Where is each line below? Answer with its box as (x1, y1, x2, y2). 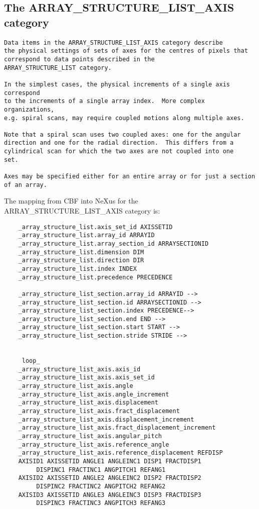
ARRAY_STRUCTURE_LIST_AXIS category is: (4, 206, 160, 216)
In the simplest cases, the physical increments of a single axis (4, 80, 230, 88)
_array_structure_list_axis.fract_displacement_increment (18, 424, 216, 432)
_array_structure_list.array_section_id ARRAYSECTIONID (18, 240, 209, 247)
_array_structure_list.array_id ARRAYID (18, 232, 155, 239)
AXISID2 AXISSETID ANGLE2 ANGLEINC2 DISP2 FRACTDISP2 (18, 474, 201, 482)
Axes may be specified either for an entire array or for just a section (4, 173, 255, 180)
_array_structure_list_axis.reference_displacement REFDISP (18, 449, 223, 457)
